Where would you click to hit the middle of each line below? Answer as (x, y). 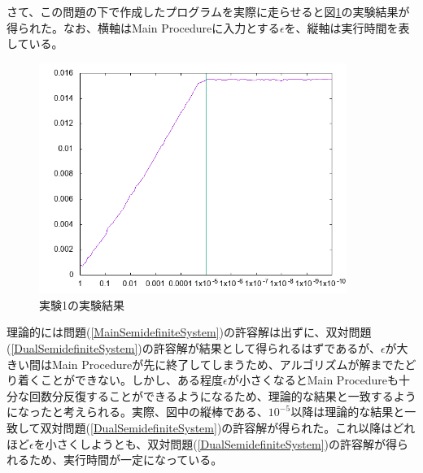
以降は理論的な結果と (348, 412)
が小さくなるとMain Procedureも (313, 380)
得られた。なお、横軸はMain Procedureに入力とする (143, 27)
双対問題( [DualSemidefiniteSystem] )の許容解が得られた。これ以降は (216, 427)
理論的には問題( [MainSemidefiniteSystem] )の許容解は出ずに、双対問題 (189, 332)
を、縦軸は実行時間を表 (347, 27)
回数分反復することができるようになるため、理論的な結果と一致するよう (222, 395)
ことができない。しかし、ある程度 (131, 380)
